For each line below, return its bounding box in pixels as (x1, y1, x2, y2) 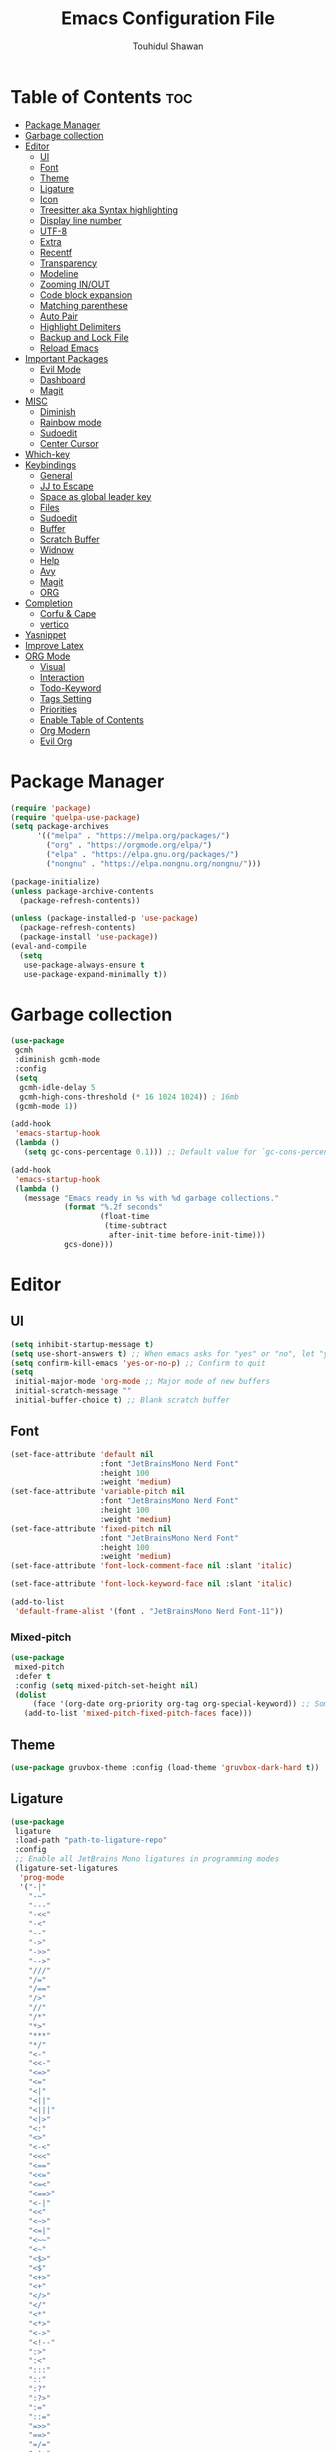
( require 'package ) (10, 803, 92, 813)
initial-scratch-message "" (14, 1386, 132, 1396)
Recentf (39, 246, 73, 258)
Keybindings (24, 458, 77, 471)
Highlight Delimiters (39, 320, 122, 332)
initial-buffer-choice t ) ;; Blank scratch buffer (14, 1395, 230, 1406)
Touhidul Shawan (132, 40, 204, 52)
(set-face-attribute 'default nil (10, 1449, 155, 1459)
